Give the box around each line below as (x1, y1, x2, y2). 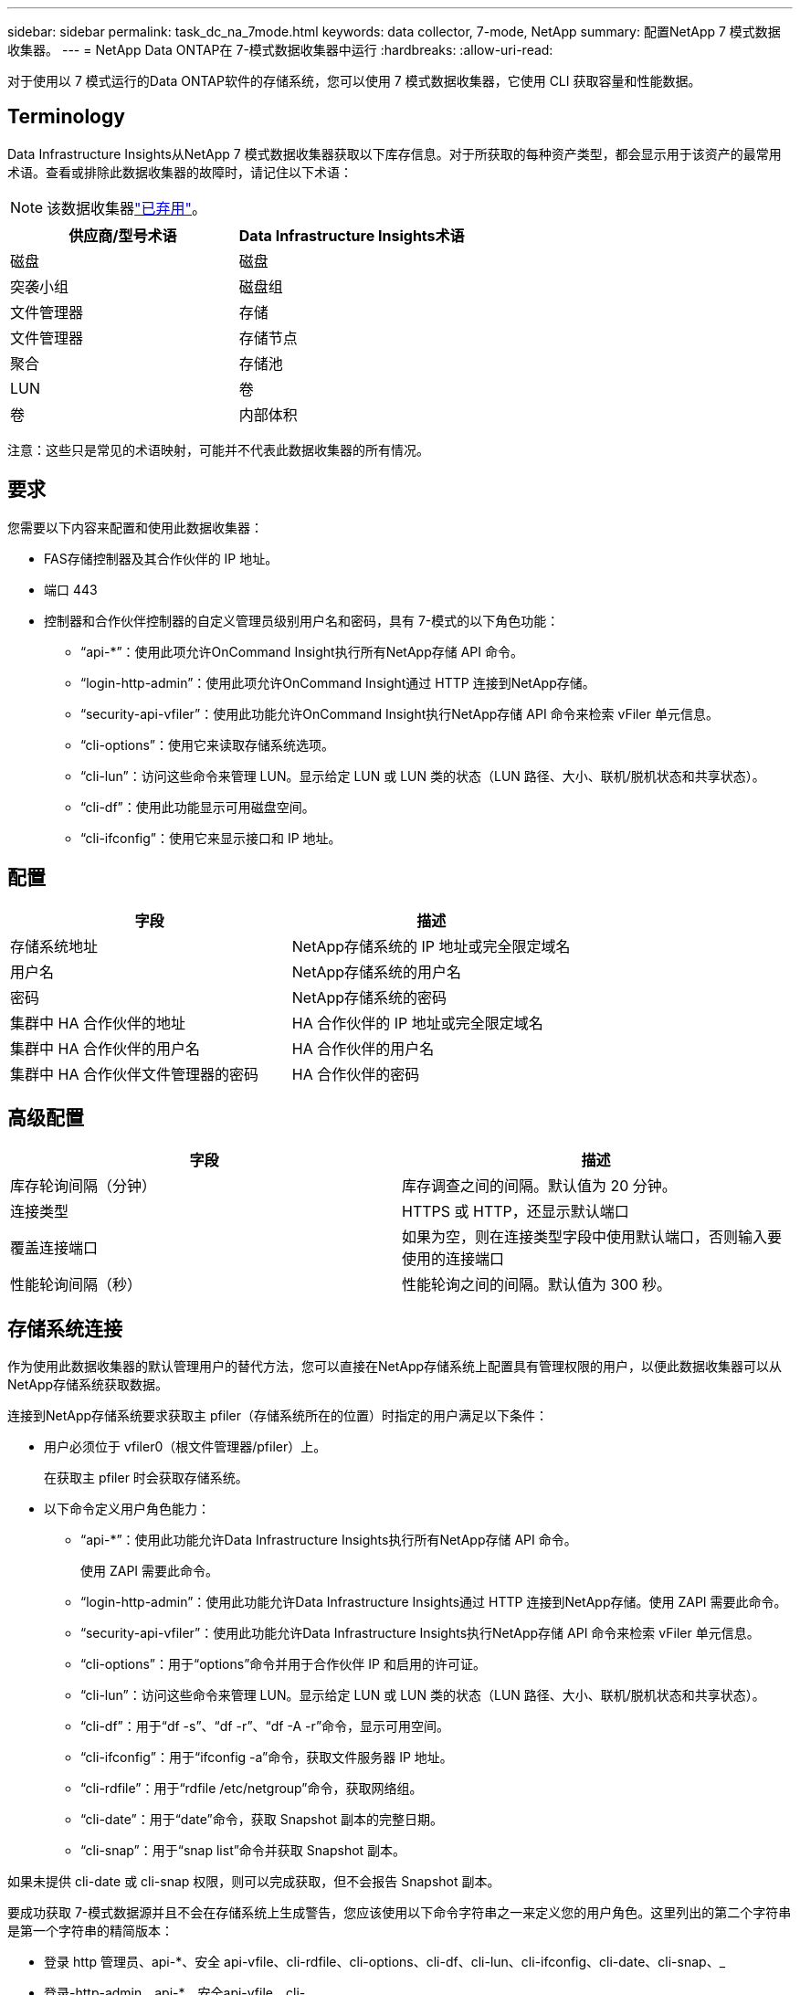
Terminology (7, 105, 125, 129)
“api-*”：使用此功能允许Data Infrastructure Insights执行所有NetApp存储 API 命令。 (80, 1532, 577, 1548)
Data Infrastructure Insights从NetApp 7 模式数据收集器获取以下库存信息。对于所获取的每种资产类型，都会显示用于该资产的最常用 (7, 145, 782, 162)
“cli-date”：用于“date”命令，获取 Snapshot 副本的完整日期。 (80, 1811, 443, 1828)
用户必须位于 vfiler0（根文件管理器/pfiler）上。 (44, 1439, 327, 1455)
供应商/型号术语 (68, 226, 177, 245)
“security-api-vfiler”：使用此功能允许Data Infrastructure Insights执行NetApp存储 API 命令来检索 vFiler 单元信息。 (80, 1625, 760, 1641)
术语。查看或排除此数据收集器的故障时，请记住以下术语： (7, 164, 353, 180)
